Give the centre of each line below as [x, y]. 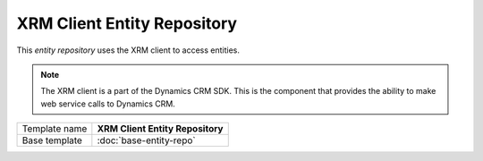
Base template [52, 140]
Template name [55, 129]
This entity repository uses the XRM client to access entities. [128, 50]
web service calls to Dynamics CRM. [108, 104]
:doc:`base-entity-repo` [146, 140]
